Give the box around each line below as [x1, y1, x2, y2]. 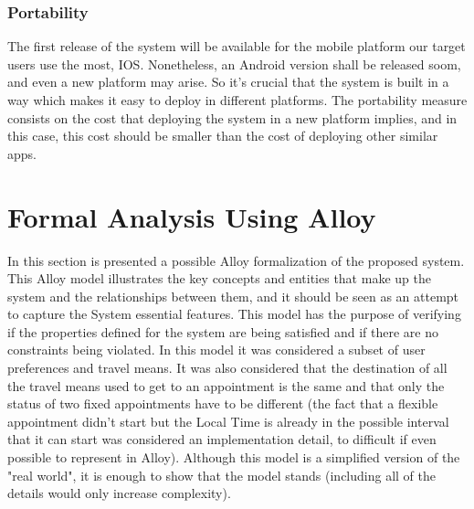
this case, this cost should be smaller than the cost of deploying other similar [7, 126, 438, 145]
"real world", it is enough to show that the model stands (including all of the [7, 465, 436, 484]
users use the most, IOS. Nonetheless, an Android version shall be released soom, [7, 54, 461, 73]
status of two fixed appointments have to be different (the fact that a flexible [7, 394, 438, 413]
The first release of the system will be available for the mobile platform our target [7, 37, 466, 56]
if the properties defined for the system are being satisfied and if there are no [7, 322, 438, 341]
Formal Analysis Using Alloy [7, 197, 376, 235]
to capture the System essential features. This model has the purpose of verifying [7, 304, 461, 323]
